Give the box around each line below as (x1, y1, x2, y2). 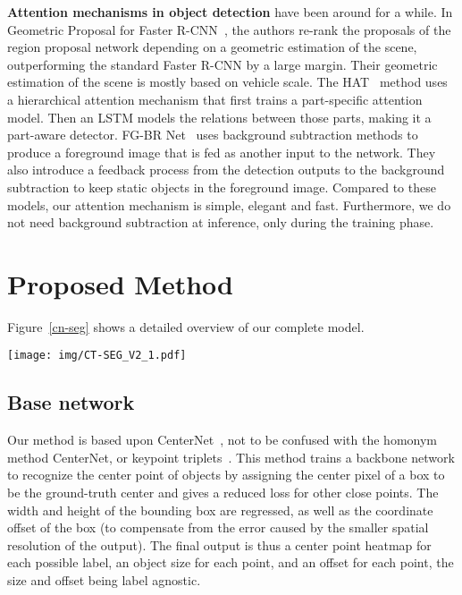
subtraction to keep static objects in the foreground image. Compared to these (7, 177, 436, 196)
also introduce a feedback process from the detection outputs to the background (7, 160, 445, 179)
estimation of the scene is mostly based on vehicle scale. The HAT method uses (7, 72, 448, 91)
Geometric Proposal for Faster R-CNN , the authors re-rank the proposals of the (7, 20, 451, 38)
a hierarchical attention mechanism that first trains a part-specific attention (7, 89, 423, 108)
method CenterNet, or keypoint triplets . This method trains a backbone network (7, 447, 455, 466)
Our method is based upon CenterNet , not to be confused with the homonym (7, 430, 437, 449)
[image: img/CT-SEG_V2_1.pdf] (7, 349, 187, 362)
